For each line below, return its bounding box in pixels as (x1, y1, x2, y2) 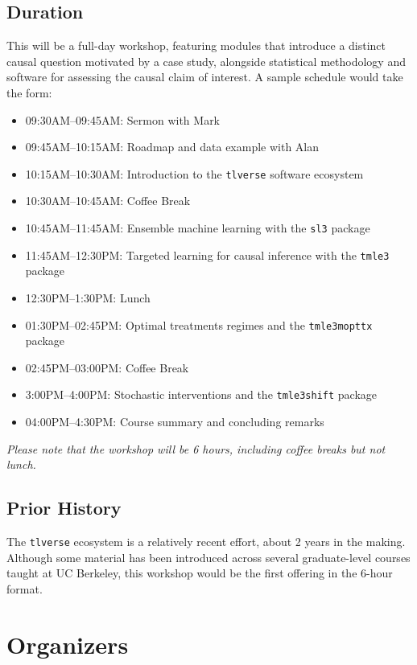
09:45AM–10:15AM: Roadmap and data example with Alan (25, 138, 320, 155)
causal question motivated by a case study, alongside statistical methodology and (6, 52, 406, 69)
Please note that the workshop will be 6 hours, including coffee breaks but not (6, 440, 386, 457)
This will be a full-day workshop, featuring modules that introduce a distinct (6, 37, 386, 54)
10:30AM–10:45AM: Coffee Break (25, 192, 191, 209)
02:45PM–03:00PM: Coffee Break (25, 359, 189, 376)
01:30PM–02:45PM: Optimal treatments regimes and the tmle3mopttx (25, 316, 373, 333)
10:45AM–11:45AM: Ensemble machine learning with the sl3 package (25, 220, 370, 236)
